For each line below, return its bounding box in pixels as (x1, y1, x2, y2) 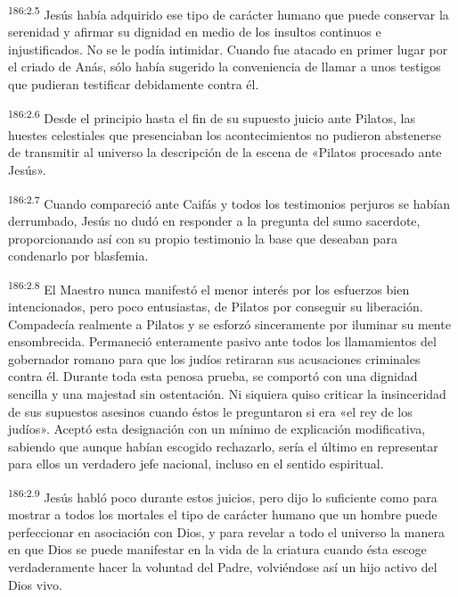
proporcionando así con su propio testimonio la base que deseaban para (8, 228, 397, 247)
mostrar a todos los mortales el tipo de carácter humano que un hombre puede (8, 505, 438, 524)
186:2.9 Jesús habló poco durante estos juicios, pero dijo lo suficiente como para (8, 485, 438, 506)
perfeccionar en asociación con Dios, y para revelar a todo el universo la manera (8, 522, 445, 541)
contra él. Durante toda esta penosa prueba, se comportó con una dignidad (8, 367, 418, 386)
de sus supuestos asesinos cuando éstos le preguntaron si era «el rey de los (8, 402, 413, 420)
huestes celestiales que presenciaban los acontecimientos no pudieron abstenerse (8, 125, 442, 144)
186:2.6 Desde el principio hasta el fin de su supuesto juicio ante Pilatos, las (8, 105, 415, 127)
